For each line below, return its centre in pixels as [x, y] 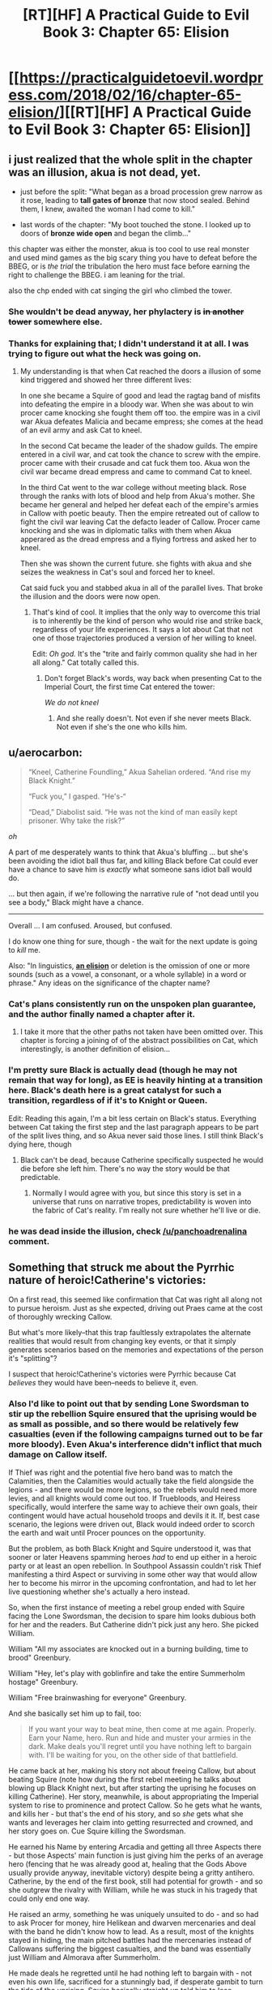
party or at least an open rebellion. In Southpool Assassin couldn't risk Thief [135, 1566]
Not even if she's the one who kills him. [122, 727]
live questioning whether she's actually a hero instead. [99, 1592]
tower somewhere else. [55, 321]
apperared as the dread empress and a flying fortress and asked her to [138, 539]
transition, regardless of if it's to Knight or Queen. [108, 1101]
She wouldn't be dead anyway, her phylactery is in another [126, 312]
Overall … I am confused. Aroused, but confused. [90, 926]
